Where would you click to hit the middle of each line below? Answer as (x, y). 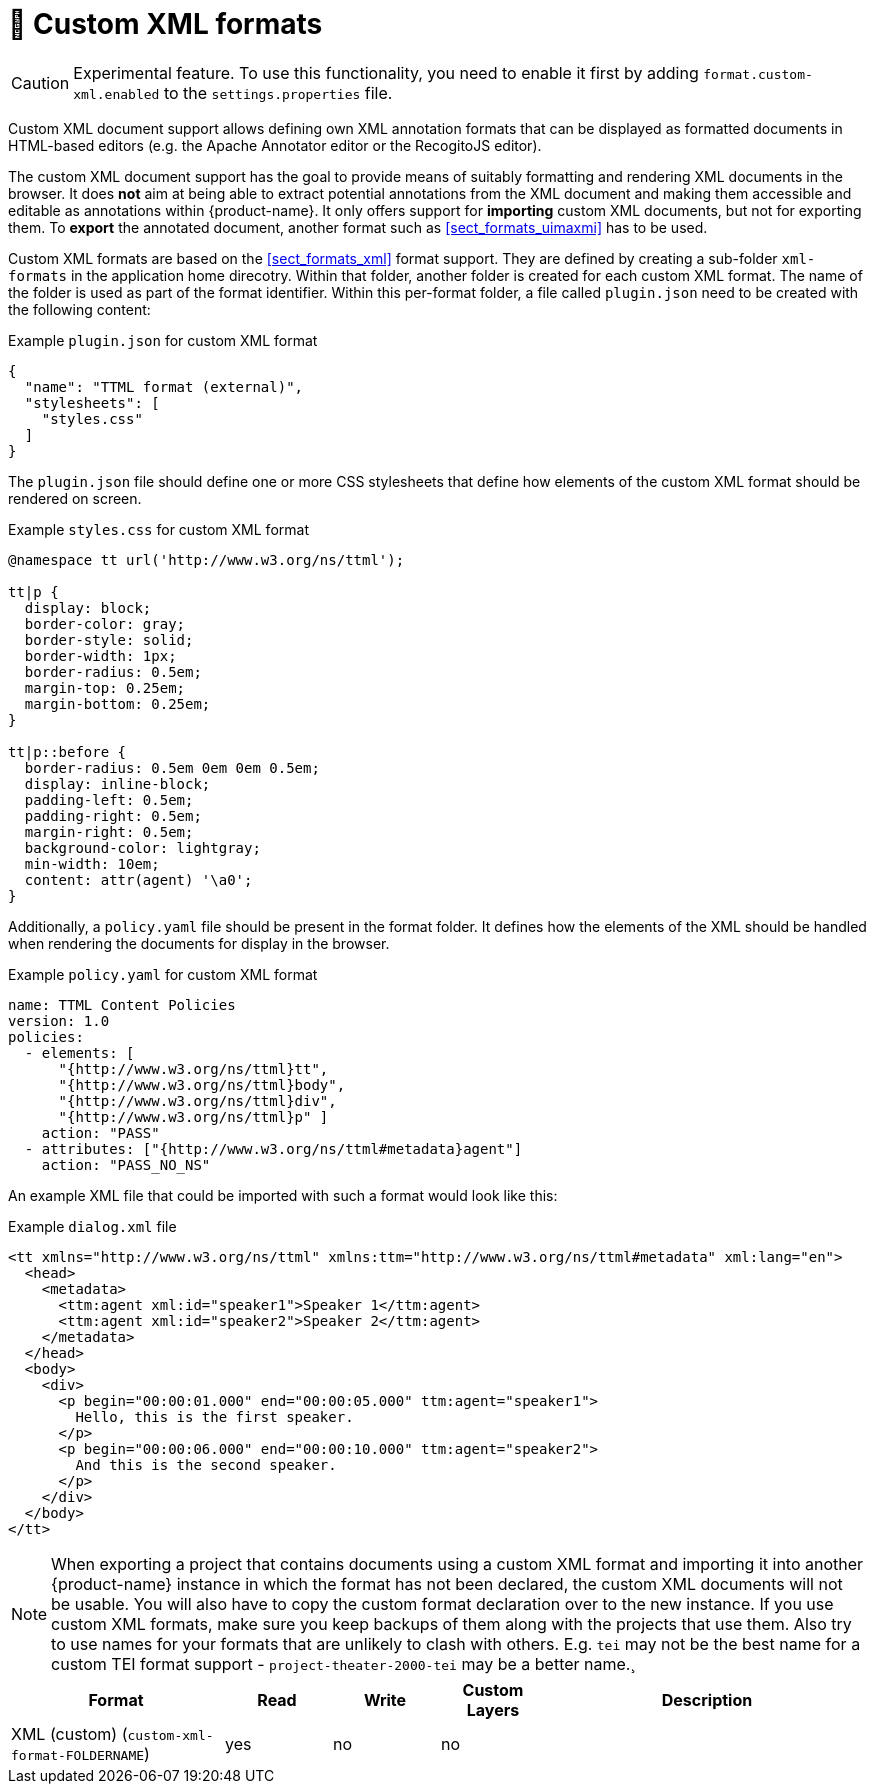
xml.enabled (116, 94)
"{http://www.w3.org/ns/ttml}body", (202, 1084)
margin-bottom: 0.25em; (117, 703)
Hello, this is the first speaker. (214, 1416)
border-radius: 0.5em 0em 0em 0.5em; (172, 767)
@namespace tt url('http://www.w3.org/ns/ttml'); (206, 559)
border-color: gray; (105, 623)
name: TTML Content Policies (122, 1004)
